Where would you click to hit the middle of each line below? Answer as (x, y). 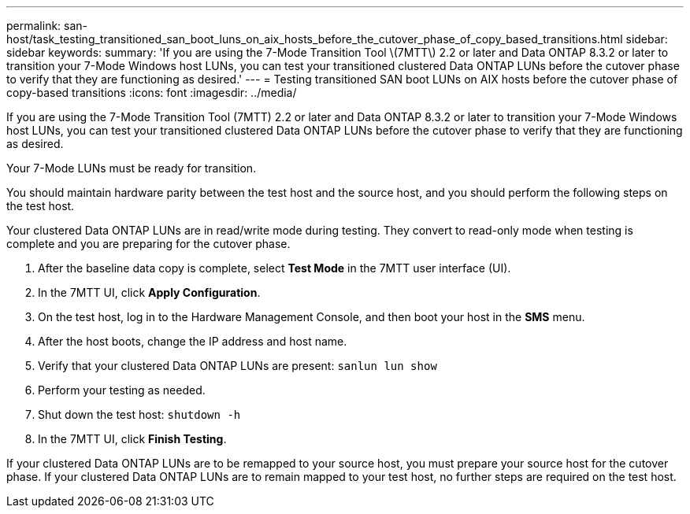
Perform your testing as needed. (122, 390)
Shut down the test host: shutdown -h (139, 414)
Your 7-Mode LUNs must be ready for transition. (132, 168)
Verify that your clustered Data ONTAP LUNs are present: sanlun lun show (237, 366)
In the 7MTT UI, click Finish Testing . (132, 439)
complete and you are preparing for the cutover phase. (148, 244)
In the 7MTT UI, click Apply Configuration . (149, 292)
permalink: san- (47, 26)
